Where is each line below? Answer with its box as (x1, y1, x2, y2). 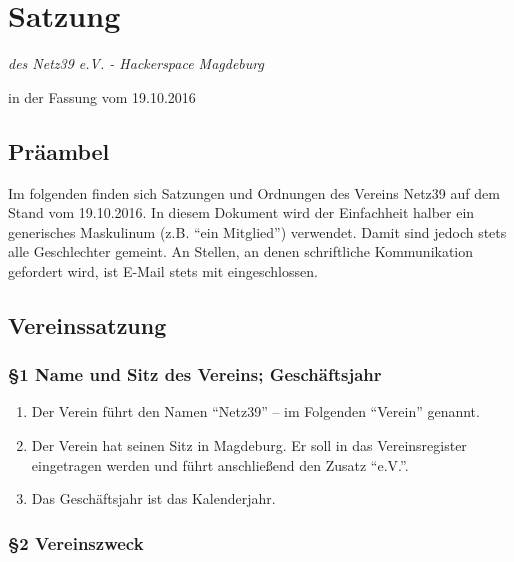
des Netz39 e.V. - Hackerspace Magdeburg (8, 53, 264, 74)
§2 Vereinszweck (8, 530, 144, 555)
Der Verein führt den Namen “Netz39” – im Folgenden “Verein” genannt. (31, 401, 480, 422)
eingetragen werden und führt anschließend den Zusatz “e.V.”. (31, 454, 409, 475)
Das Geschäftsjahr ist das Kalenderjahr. (31, 488, 276, 509)
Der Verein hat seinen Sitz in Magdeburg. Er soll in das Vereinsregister (31, 435, 467, 456)
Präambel (8, 135, 110, 166)
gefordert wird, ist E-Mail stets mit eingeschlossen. (8, 260, 318, 281)
